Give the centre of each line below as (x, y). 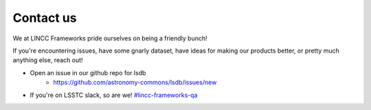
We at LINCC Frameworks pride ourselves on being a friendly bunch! (110, 38)
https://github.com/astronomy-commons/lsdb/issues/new (135, 83)
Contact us (45, 18)
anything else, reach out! (48, 60)
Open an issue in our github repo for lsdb (88, 72)
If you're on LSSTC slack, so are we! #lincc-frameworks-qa (114, 95)
